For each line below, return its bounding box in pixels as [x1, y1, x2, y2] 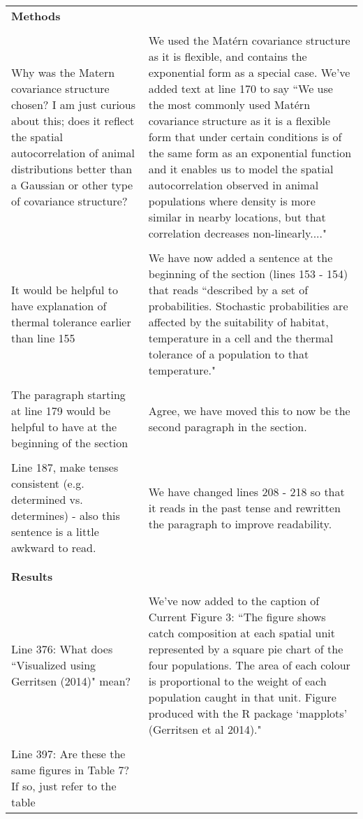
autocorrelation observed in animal [148, 177, 319, 193]
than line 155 [11, 330, 75, 346]
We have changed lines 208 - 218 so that [148, 483, 345, 500]
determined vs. [11, 491, 83, 507]
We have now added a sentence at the [148, 249, 333, 266]
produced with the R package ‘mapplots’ [148, 705, 348, 721]
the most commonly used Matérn [148, 96, 311, 113]
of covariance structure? [11, 193, 128, 209]
